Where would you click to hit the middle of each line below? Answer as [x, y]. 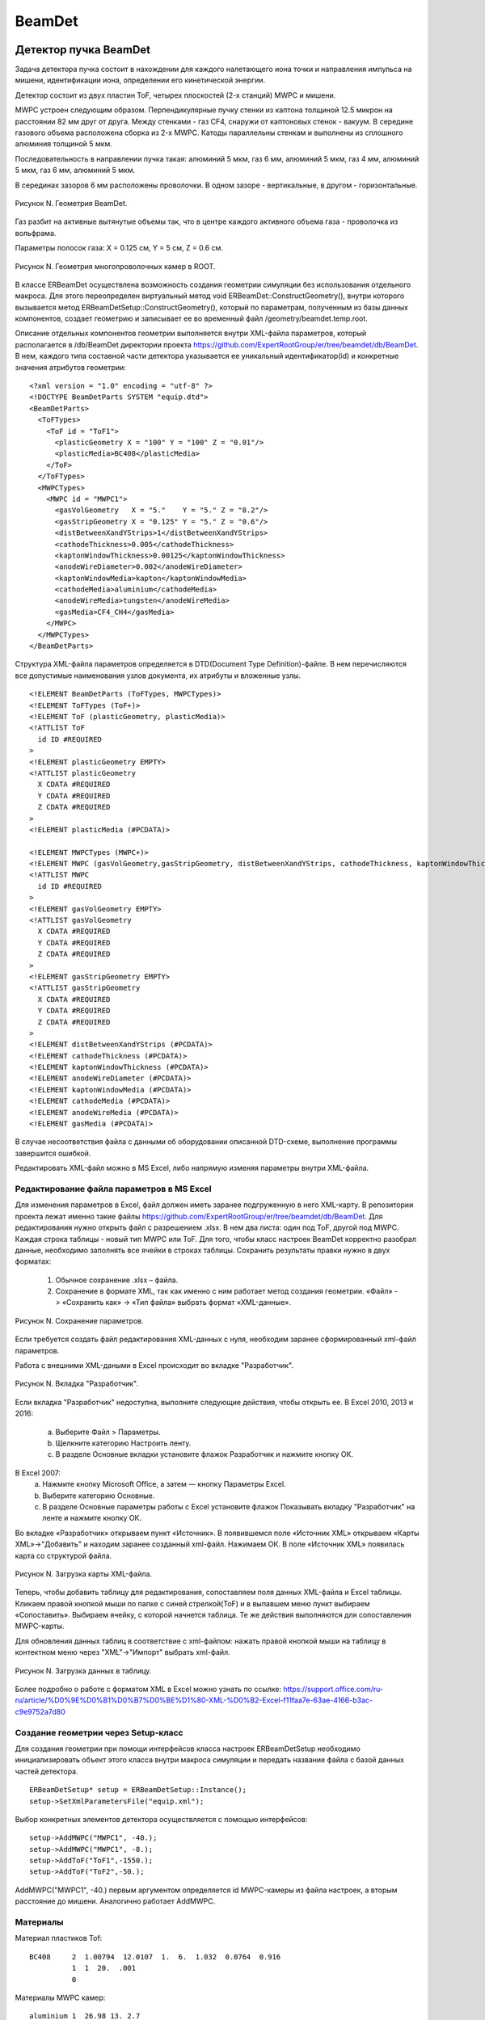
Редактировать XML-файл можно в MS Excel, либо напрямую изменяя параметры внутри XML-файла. [192, 1168]
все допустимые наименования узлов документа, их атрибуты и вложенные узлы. [158, 675]
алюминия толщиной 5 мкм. [63, 144]
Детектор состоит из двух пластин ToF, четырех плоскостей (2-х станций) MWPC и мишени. [175, 95]
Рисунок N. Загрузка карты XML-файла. [84, 1574]
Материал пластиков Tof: [59, 1938]
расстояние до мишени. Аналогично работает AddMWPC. [115, 1901]
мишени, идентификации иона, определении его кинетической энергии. [140, 80]
